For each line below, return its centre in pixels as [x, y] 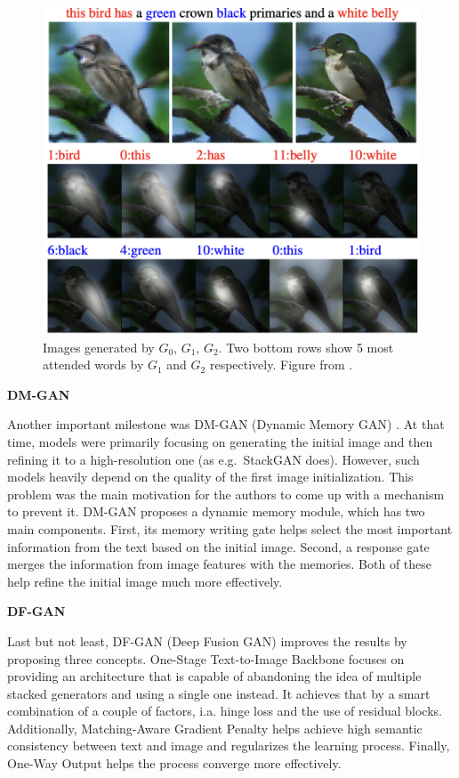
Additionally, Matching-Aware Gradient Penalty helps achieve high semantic [215, 728]
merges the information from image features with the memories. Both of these [220, 564]
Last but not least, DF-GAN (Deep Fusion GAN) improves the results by [207, 640]
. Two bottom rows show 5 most [306, 347]
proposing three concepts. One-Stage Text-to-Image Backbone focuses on [206, 658]
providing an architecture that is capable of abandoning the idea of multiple [214, 676]
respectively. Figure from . [281, 365]
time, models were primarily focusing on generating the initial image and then [220, 441]
